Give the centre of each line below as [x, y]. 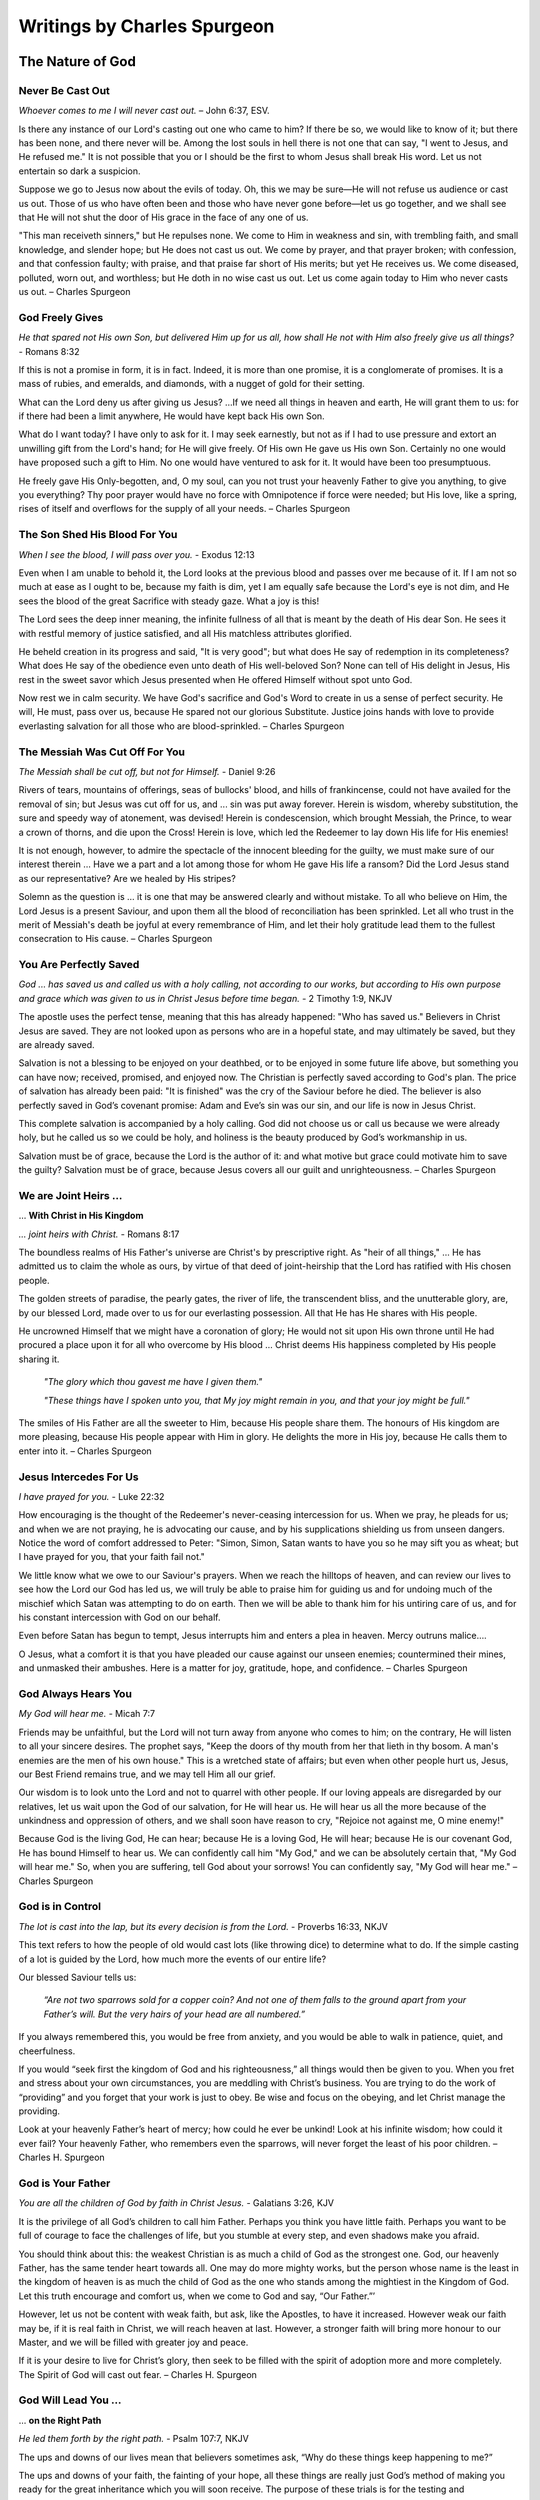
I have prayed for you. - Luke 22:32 [91, 1496]
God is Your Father [64, 2183]
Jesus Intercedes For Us [78, 1477]
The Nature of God [77, 61]
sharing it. [39, 1359]
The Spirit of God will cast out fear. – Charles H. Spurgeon [137, 2374]
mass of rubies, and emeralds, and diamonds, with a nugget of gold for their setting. [191, 384]
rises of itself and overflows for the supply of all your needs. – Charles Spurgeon [184, 509]
